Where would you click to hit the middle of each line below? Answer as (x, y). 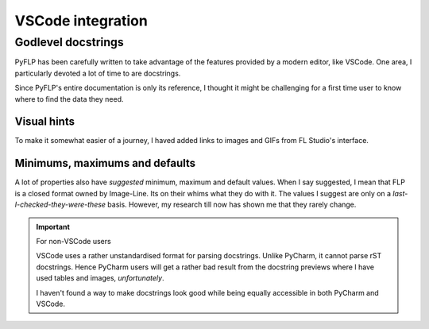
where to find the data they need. (69, 99)
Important (53, 226)
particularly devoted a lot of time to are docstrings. (98, 73)
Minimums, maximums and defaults (105, 163)
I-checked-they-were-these (60, 205)
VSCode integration (81, 21)
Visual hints (45, 122)
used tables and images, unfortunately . (100, 278)
